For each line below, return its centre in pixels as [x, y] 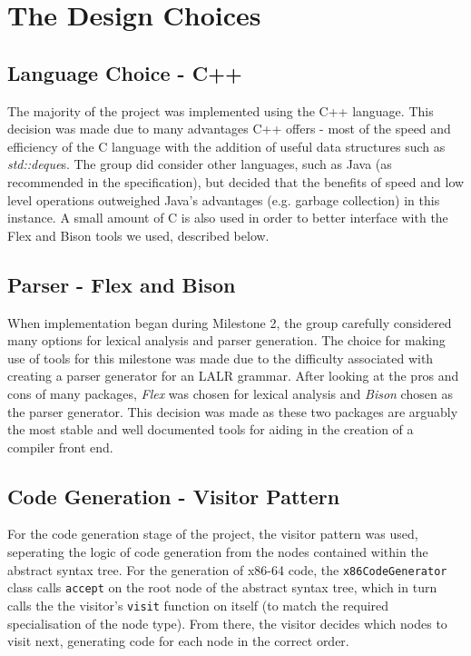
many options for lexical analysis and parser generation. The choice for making [226, 340]
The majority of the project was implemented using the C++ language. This [221, 110]
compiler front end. [60, 447]
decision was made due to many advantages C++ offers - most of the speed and [229, 129]
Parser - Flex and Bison [122, 284]
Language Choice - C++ [125, 72]
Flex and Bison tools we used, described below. [138, 235]
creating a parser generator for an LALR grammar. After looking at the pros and [233, 376]
